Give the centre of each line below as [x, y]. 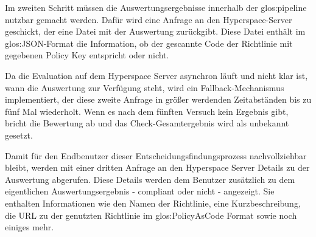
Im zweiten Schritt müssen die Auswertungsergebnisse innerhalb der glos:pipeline [156, 7]
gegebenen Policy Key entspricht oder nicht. [87, 55]
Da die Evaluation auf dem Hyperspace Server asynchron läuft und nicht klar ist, [156, 75]
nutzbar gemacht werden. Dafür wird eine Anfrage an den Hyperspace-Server [149, 19]
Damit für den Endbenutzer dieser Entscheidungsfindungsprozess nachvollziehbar [156, 155]
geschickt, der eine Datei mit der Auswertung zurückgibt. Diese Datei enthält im [155, 31]
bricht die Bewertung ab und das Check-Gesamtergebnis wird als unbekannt [147, 123]
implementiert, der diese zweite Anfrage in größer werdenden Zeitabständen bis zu [158, 99]
